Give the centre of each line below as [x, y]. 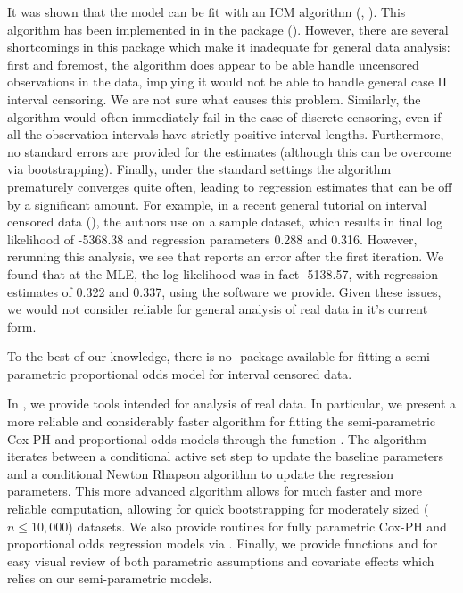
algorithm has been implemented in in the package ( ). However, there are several [228, 29]
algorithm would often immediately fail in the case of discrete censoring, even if [224, 116]
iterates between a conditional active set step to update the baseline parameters [225, 456]
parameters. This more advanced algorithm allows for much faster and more [215, 491]
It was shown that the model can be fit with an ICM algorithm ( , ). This [207, 12]
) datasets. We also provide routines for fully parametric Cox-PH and [257, 526]
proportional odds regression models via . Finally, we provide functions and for [223, 544]
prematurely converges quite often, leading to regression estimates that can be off [230, 186]
